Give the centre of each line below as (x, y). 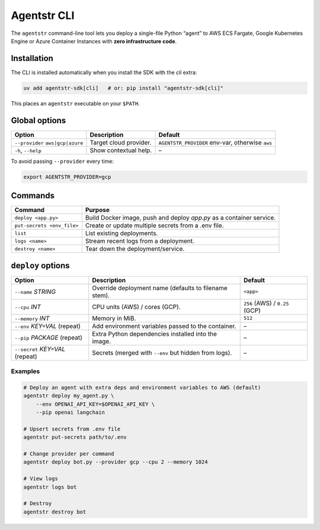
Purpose (97, 210)
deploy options (41, 266)
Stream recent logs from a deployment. (140, 241)
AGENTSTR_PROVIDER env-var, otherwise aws (215, 142)
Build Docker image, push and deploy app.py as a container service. (180, 218)
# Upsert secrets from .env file (72, 429)
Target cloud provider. (121, 142)
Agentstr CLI (43, 15)
